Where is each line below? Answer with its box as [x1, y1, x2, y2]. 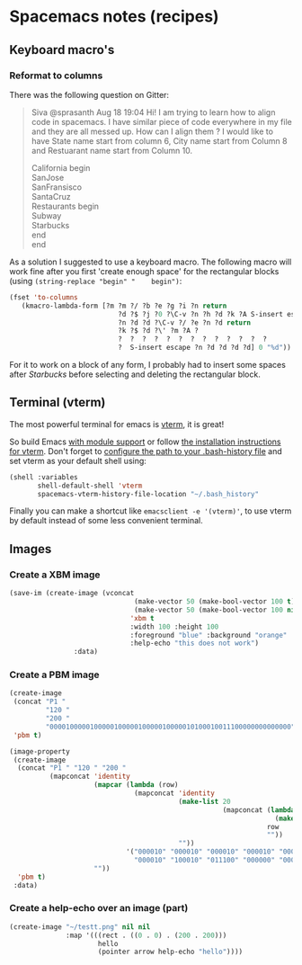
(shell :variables [9, 472, 78, 482]
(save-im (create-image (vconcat [9, 589, 135, 598]
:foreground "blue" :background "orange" [129, 630, 288, 639]
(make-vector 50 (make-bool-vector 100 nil [133, 605, 299, 614]
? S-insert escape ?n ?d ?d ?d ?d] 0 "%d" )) [118, 344, 292, 353]
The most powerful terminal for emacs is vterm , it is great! [9, 418, 225, 429]
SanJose [31, 172, 65, 183]
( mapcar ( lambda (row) [93, 781, 179, 790]
